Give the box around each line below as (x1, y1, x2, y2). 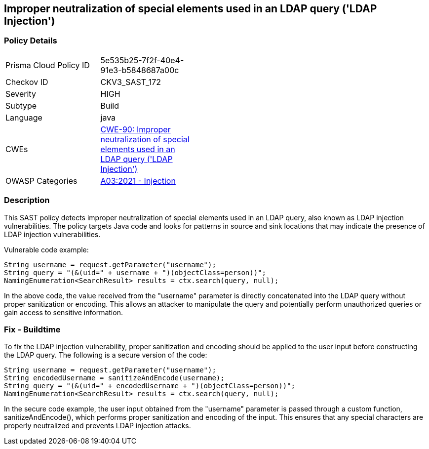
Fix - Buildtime (4, 324, 61, 334)
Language (5, 112, 42, 122)
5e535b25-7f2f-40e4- (100, 55, 184, 65)
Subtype (5, 100, 37, 111)
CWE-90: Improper (100, 124, 171, 134)
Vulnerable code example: (4, 245, 89, 254)
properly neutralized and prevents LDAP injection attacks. (4, 421, 191, 430)
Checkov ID (5, 77, 48, 87)
